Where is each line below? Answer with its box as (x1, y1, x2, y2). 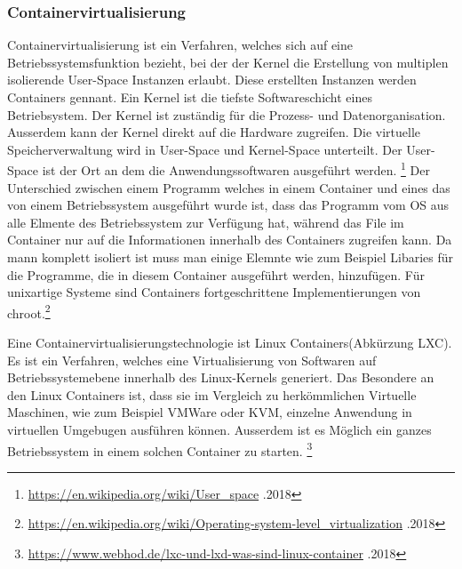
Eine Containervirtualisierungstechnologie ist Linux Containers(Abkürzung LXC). (7, 333, 452, 352)
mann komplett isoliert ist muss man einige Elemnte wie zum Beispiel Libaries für (7, 248, 453, 266)
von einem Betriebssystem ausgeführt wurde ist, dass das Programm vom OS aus (7, 196, 450, 214)
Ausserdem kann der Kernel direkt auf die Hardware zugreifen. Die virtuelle (7, 123, 421, 141)
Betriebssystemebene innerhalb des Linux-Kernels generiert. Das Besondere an (7, 368, 434, 387)
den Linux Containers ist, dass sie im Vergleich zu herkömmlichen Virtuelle (7, 385, 417, 404)
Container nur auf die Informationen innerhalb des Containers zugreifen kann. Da (7, 230, 452, 249)
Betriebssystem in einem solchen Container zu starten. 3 (7, 438, 313, 460)
